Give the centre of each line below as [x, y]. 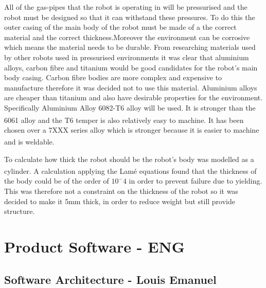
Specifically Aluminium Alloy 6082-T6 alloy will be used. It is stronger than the [130, 107]
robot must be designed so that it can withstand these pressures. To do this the [130, 17]
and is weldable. [29, 142]
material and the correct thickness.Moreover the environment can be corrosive [127, 37]
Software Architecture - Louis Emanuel [110, 279]
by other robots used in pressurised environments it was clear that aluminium [127, 57]
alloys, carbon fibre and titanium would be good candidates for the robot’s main [131, 67]
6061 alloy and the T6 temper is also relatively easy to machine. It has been [124, 120]
